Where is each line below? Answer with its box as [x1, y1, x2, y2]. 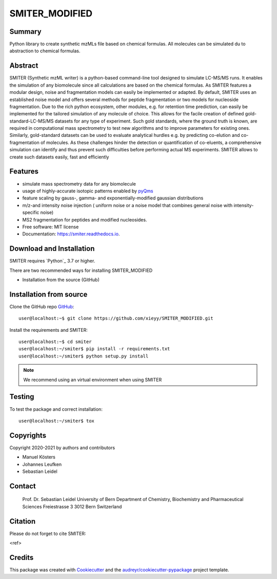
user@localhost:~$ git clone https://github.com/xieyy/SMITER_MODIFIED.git [18, 315, 213, 322]
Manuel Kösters [22, 454, 56, 460]
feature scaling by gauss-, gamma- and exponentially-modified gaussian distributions [22, 195, 204, 201]
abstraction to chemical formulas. [9, 48, 81, 54]
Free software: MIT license [22, 224, 79, 230]
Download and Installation [9, 244, 95, 253]
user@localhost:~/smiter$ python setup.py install [18, 353, 149, 359]
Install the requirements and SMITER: [9, 327, 88, 333]
